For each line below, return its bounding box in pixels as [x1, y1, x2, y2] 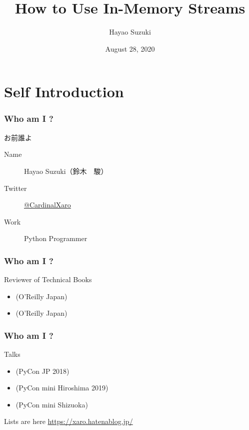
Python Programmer [24, 233, 87, 244]
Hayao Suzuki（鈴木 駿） [24, 165, 108, 176]
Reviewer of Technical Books [4, 274, 92, 285]
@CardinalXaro [24, 199, 71, 210]
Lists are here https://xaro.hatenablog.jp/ [4, 416, 133, 426]
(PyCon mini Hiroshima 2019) [15, 382, 108, 393]
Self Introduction [4, 81, 124, 102]
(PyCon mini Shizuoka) [15, 399, 88, 409]
